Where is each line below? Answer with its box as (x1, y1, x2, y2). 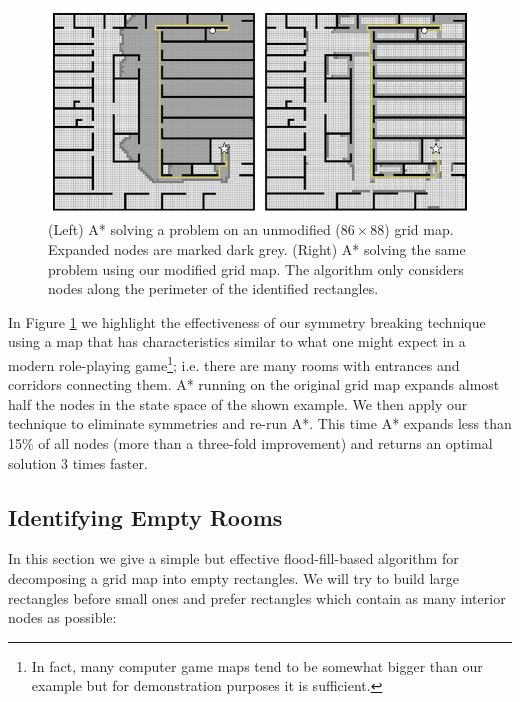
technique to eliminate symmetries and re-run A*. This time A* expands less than (8, 413, 512, 434)
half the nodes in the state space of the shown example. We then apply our (8, 393, 468, 414)
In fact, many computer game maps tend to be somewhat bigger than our (31, 655, 483, 676)
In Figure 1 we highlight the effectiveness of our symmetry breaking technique (8, 311, 486, 332)
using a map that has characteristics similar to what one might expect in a (8, 331, 466, 352)
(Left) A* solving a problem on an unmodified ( (48, 219, 341, 240)
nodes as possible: (8, 607, 117, 628)
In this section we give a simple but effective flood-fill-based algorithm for (8, 548, 459, 569)
